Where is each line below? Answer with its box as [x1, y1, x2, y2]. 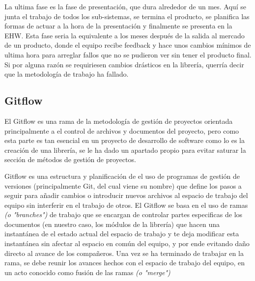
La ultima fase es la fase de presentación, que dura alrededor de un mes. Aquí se [4, 1, 246, 11]
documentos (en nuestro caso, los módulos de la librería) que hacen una [4, 219, 220, 229]
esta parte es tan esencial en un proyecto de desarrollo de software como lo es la [4, 135, 245, 145]
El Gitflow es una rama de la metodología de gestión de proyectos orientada [4, 115, 233, 126]
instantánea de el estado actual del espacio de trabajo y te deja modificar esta [4, 228, 239, 239]
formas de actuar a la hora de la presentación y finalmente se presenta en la [4, 21, 232, 31]
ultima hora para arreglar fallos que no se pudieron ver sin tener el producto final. [4, 49, 252, 59]
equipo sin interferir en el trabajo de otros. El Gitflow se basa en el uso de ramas [4, 199, 248, 210]
